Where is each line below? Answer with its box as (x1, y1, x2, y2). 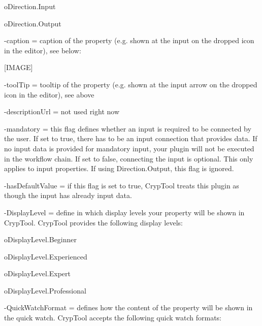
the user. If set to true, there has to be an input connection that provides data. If (4, 133, 257, 144)
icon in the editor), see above (4, 89, 94, 100)
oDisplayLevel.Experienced (4, 251, 87, 262)
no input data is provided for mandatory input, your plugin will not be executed (4, 143, 254, 153)
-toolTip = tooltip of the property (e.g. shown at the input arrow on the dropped (4, 79, 257, 89)
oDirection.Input (4, 1, 56, 11)
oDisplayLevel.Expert (4, 268, 71, 279)
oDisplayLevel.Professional (4, 285, 86, 296)
